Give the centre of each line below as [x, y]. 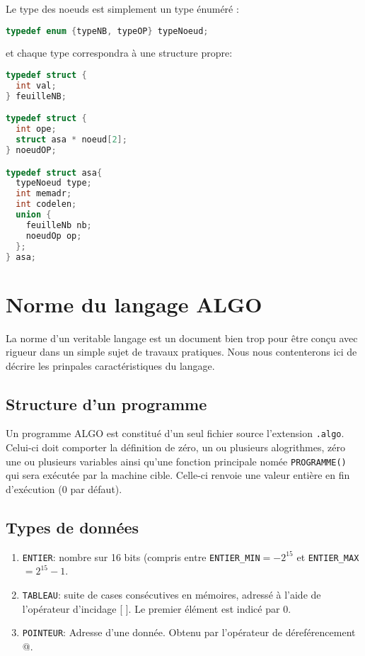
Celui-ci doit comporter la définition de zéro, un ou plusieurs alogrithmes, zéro [175, 447]
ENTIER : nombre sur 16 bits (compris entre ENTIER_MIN [141, 556]
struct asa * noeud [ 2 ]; [71, 140]
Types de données [73, 527]
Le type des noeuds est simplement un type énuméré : [122, 9]
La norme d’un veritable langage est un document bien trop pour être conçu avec [182, 338]
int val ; [36, 85]
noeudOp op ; [54, 236]
